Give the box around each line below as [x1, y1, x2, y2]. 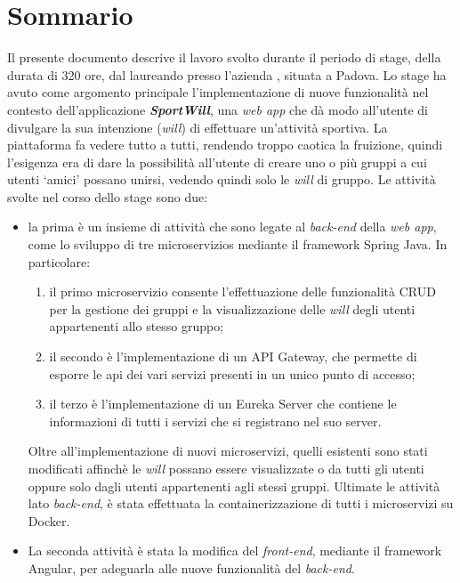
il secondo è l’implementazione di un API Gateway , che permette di [49, 347, 417, 366]
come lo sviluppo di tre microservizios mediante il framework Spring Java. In [28, 235, 448, 254]
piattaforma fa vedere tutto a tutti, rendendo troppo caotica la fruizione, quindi [7, 135, 443, 154]
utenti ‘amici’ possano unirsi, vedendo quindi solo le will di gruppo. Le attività [7, 170, 436, 189]
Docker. [28, 511, 70, 530]
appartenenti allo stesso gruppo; [49, 317, 224, 336]
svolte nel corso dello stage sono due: [7, 187, 208, 206]
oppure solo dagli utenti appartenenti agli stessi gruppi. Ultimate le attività [28, 476, 440, 495]
